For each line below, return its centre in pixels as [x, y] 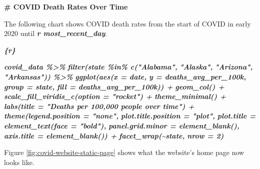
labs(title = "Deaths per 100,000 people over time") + [99, 106]
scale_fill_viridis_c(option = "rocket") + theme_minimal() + [115, 96]
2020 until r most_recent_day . [56, 33]
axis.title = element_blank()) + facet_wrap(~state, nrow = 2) [114, 135]
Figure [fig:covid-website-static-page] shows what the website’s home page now [124, 152]
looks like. [19, 162]
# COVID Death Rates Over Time [66, 6]
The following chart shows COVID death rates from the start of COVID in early [127, 23]
